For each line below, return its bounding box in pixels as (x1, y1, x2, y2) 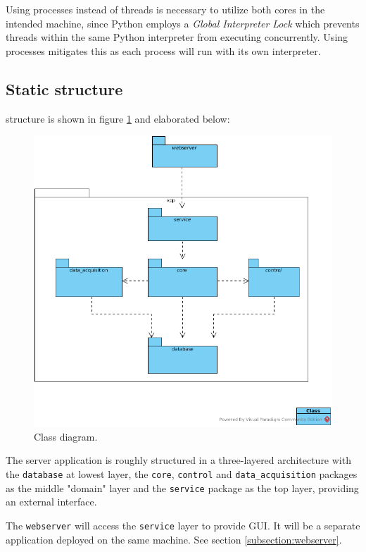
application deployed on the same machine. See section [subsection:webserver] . (6, 532, 342, 546)
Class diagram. (34, 429, 98, 443)
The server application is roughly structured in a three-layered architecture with (6, 453, 351, 467)
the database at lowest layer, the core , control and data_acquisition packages (6, 467, 358, 482)
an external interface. (6, 494, 97, 509)
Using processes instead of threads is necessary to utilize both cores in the (6, 2, 325, 16)
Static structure (6, 78, 123, 99)
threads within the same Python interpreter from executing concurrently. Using (6, 30, 348, 44)
